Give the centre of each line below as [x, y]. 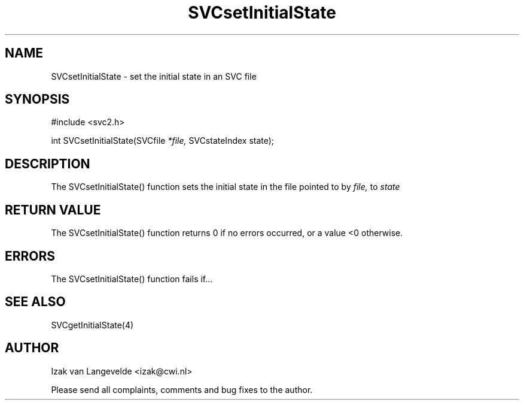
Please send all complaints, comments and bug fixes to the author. [182, 389]
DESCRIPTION [48, 164]
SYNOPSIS [37, 99]
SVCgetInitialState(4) [92, 325]
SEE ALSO [35, 302]
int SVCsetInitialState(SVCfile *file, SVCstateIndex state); [163, 141]
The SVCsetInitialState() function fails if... [132, 279]
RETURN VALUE [53, 210]
